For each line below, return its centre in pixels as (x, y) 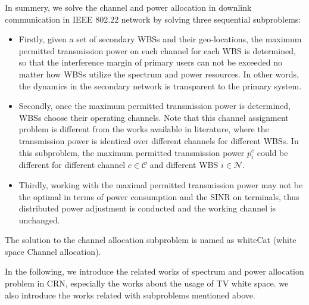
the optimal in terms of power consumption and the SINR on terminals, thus (159, 196)
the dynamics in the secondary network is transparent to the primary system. (160, 85)
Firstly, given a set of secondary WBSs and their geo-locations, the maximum (160, 39)
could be (272, 152)
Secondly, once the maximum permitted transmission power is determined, (155, 106)
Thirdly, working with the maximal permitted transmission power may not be (161, 184)
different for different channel (72, 165)
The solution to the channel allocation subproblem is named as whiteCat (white (151, 240)
